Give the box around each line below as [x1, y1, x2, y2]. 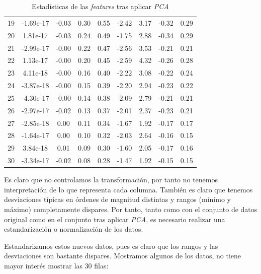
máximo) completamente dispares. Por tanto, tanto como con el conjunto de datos [4, 204, 257, 214]
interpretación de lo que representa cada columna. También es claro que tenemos [4, 184, 253, 194]
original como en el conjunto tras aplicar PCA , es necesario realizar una [4, 214, 225, 224]
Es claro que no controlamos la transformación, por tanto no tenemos [4, 174, 218, 185]
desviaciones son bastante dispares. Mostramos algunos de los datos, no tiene [4, 250, 241, 261]
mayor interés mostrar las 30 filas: [4, 260, 109, 270]
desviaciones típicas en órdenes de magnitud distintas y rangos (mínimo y [4, 194, 231, 204]
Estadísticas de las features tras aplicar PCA [32, 1, 169, 11]
